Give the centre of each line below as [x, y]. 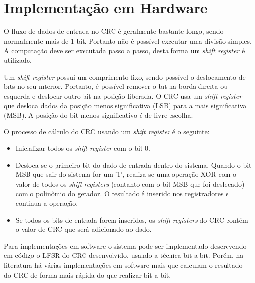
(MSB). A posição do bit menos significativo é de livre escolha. [99, 115]
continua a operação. [47, 203]
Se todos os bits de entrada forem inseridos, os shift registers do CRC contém [132, 219]
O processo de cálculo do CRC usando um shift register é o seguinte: [107, 131]
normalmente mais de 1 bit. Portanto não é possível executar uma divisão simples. [128, 41]
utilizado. [18, 60]
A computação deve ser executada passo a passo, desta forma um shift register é [125, 50]
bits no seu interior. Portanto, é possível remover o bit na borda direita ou [116, 86]
